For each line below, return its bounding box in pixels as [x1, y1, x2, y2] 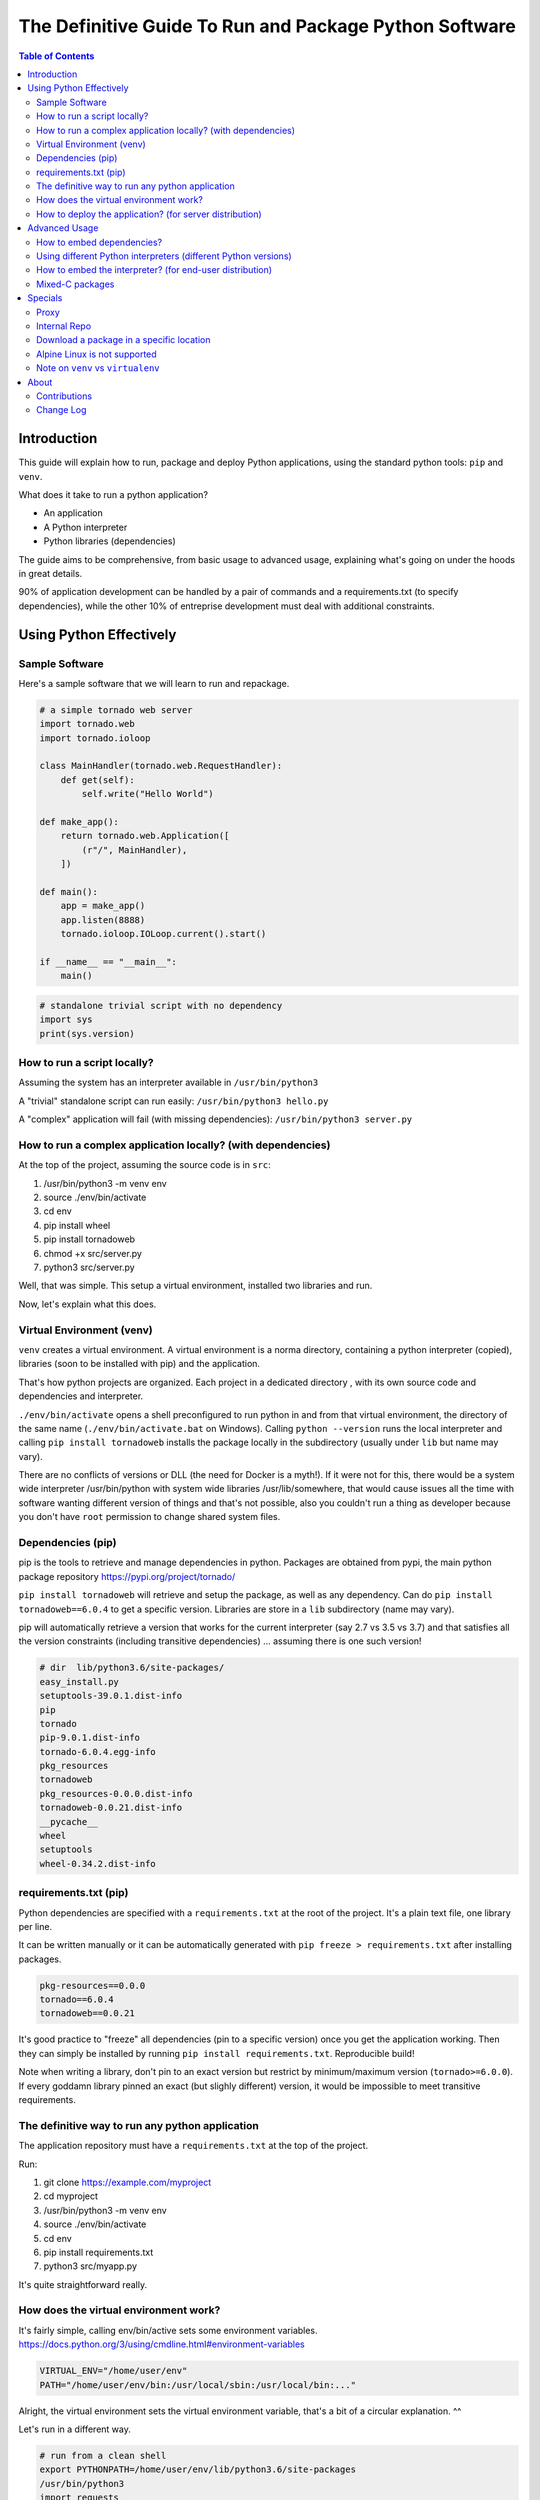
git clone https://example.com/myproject [43, 2176, 212, 2188]
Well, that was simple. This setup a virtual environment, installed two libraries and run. [18, 1280, 373, 1292]
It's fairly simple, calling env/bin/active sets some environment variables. [18, 2324, 319, 2336]
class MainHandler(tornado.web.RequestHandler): [39, 760, 283, 772]
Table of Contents [18, 50, 95, 62]
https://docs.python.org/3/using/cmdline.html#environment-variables [18, 2338, 305, 2350]
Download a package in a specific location [36, 334, 211, 346]
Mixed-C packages [36, 278, 115, 290]
